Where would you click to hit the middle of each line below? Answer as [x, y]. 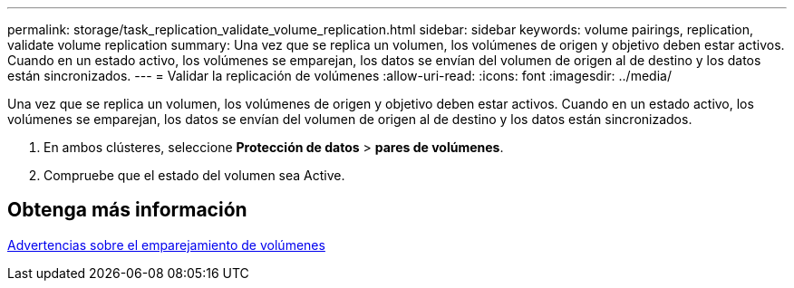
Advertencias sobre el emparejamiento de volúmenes [166, 245]
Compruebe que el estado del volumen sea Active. [194, 175]
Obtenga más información [127, 210]
